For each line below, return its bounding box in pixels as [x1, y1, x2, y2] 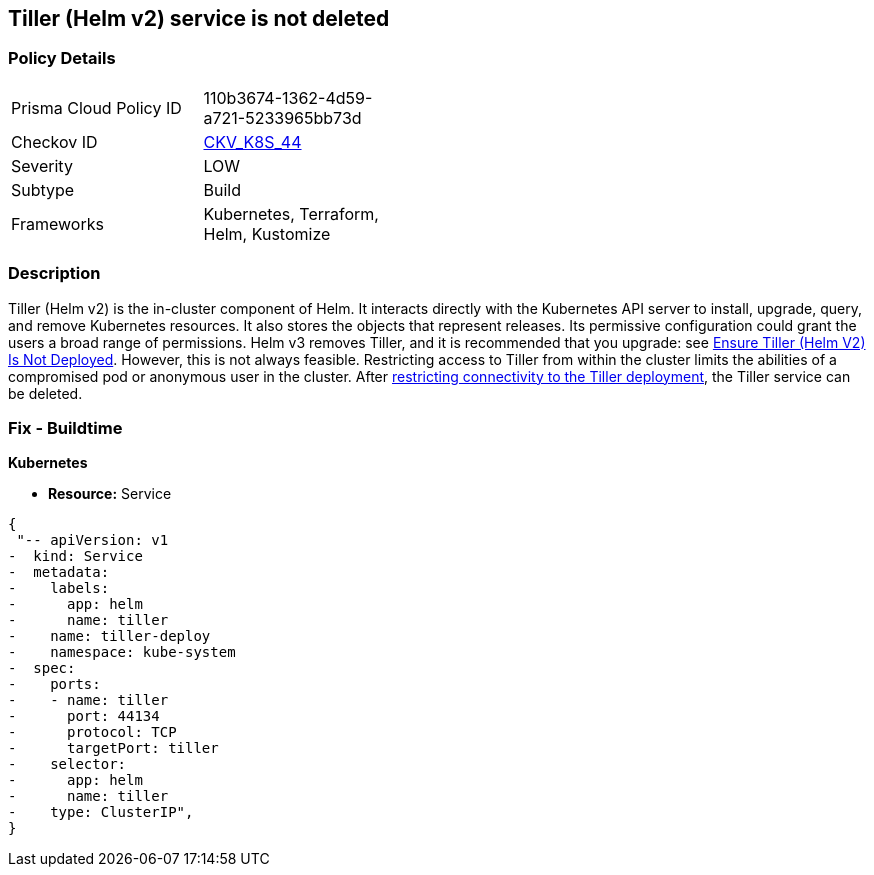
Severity [11, 155, 73, 176]
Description [8, 263, 101, 284]
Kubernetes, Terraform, [203, 203, 379, 224]
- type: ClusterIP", [8, 804, 194, 821]
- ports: [8, 676, 101, 693]
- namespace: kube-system [8, 644, 236, 661]
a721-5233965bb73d [203, 107, 362, 128]
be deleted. [8, 384, 83, 402]
